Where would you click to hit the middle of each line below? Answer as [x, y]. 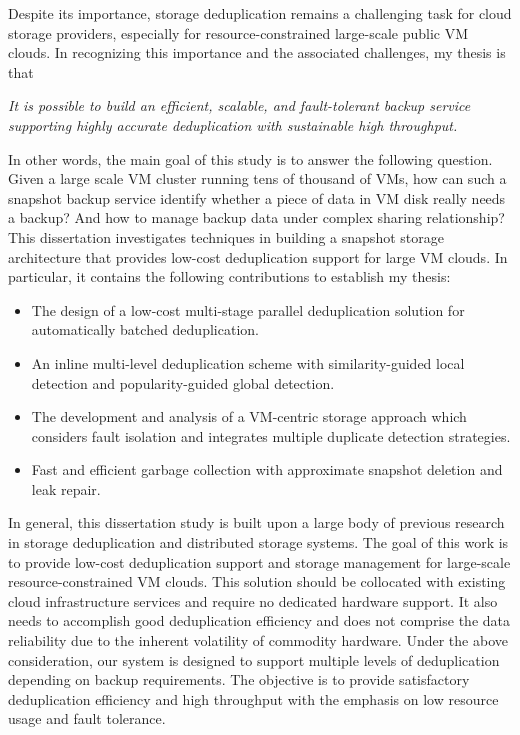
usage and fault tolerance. [87, 718]
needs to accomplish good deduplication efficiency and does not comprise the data [259, 620]
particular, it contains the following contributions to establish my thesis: [229, 276]
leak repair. [66, 488]
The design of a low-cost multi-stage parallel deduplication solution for [248, 309]
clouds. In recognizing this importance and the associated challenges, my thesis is [257, 52]
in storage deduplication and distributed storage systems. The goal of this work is [258, 542]
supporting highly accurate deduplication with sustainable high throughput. [233, 124]
